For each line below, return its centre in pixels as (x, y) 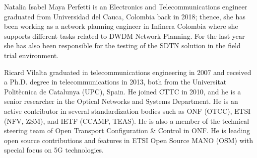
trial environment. (32, 55)
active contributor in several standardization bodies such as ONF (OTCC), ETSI (127, 111)
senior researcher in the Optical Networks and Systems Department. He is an (121, 101)
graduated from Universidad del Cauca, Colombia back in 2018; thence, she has (125, 16)
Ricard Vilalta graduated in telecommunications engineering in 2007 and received (128, 72)
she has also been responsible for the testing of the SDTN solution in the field (122, 45)
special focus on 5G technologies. (54, 150)
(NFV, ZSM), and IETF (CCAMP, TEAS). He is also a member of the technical (127, 120)
